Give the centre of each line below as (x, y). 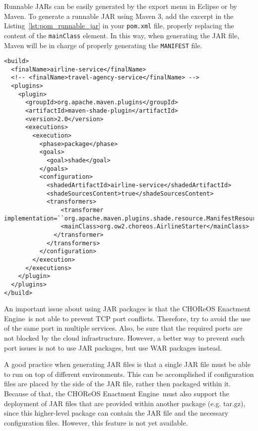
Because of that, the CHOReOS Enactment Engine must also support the (117, 393)
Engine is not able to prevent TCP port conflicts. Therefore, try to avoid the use (127, 318)
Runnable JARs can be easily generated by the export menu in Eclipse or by (121, 6)
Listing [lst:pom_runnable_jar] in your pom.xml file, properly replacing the (119, 26)
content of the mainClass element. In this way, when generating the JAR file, (122, 35)
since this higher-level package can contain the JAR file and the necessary (116, 413)
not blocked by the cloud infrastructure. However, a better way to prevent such (124, 337)
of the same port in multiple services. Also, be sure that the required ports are (123, 328)
